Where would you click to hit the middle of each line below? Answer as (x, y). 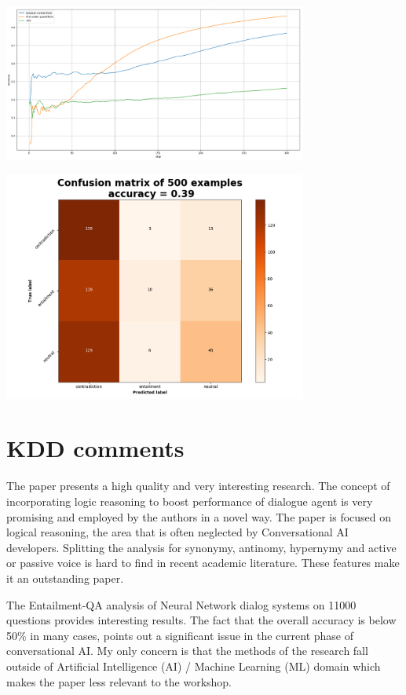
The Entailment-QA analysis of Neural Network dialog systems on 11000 (181, 604)
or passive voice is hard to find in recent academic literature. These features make (203, 563)
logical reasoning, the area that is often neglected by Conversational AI (177, 532)
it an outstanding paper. (65, 578)
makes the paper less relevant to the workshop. (119, 681)
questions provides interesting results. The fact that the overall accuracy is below (201, 620)
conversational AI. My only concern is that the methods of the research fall (187, 651)
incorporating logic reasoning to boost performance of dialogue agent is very (190, 501)
